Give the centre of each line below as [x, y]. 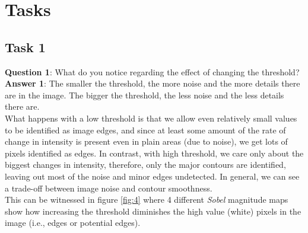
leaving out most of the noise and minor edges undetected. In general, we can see [152, 176]
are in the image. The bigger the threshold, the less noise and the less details [145, 95]
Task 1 [25, 47]
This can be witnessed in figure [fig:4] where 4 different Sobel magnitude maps [147, 200]
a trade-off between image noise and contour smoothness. [109, 188]
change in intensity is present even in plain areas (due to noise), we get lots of [146, 141]
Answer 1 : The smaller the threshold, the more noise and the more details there [153, 83]
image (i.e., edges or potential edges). [73, 223]
